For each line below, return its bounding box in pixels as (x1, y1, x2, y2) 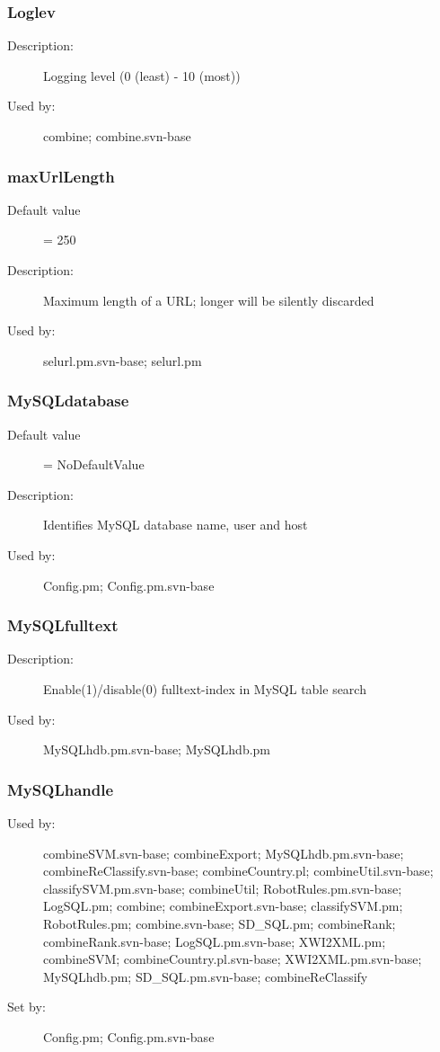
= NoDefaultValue (43, 455, 145, 474)
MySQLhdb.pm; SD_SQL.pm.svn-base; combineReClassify (43, 967, 368, 985)
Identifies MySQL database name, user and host (43, 515, 308, 534)
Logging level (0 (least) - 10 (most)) (43, 66, 241, 85)
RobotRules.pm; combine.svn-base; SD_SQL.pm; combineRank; (43, 914, 396, 932)
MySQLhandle (7, 778, 114, 800)
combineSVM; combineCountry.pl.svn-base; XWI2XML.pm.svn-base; (43, 949, 422, 968)
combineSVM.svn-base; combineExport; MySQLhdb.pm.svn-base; (43, 843, 404, 862)
